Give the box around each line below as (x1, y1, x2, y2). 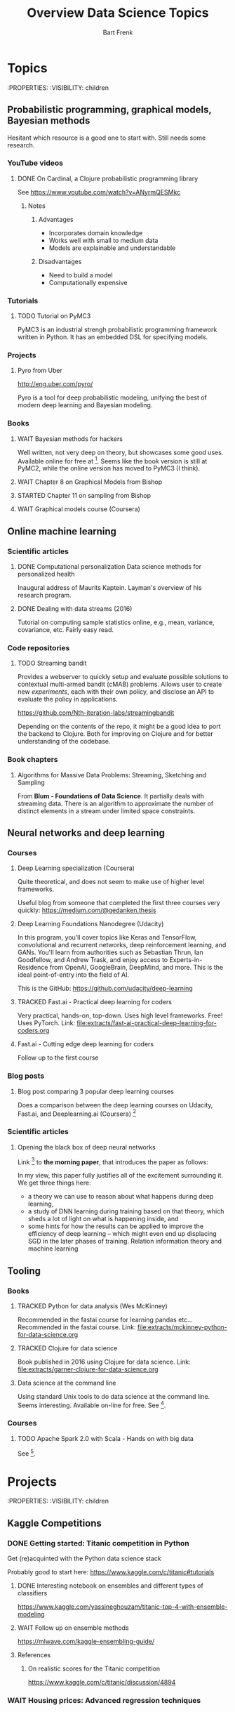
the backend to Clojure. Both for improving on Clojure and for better (17, 730, 214, 738)
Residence (17, 963, 48, 972)
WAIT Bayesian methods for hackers (17, 434, 123, 443)
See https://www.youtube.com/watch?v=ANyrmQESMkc (17, 187, 181, 196)
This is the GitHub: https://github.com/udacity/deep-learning (17, 985, 193, 993)
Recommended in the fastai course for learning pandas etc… (17, 1315, 193, 1324)
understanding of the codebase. (17, 737, 111, 746)
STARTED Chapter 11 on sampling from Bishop (17, 492, 152, 500)
